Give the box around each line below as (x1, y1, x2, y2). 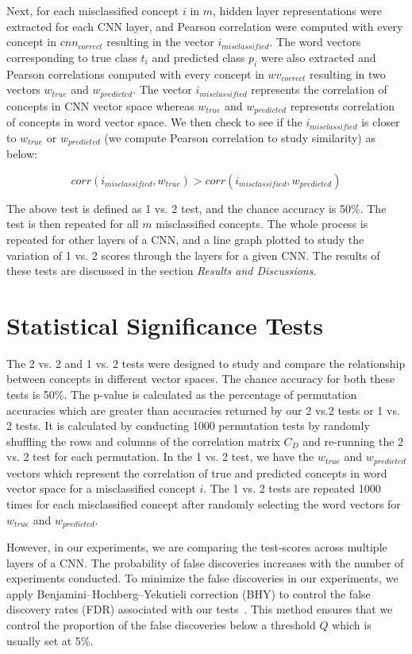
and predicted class (152, 48, 245, 65)
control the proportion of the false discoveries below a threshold (6, 617, 316, 633)
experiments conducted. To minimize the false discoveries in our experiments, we (6, 570, 399, 586)
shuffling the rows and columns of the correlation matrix (6, 432, 280, 449)
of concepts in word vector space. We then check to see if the (6, 114, 302, 130)
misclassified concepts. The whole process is (156, 215, 368, 232)
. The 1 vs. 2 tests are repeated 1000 (203, 480, 381, 497)
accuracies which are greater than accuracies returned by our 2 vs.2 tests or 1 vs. (6, 401, 400, 418)
